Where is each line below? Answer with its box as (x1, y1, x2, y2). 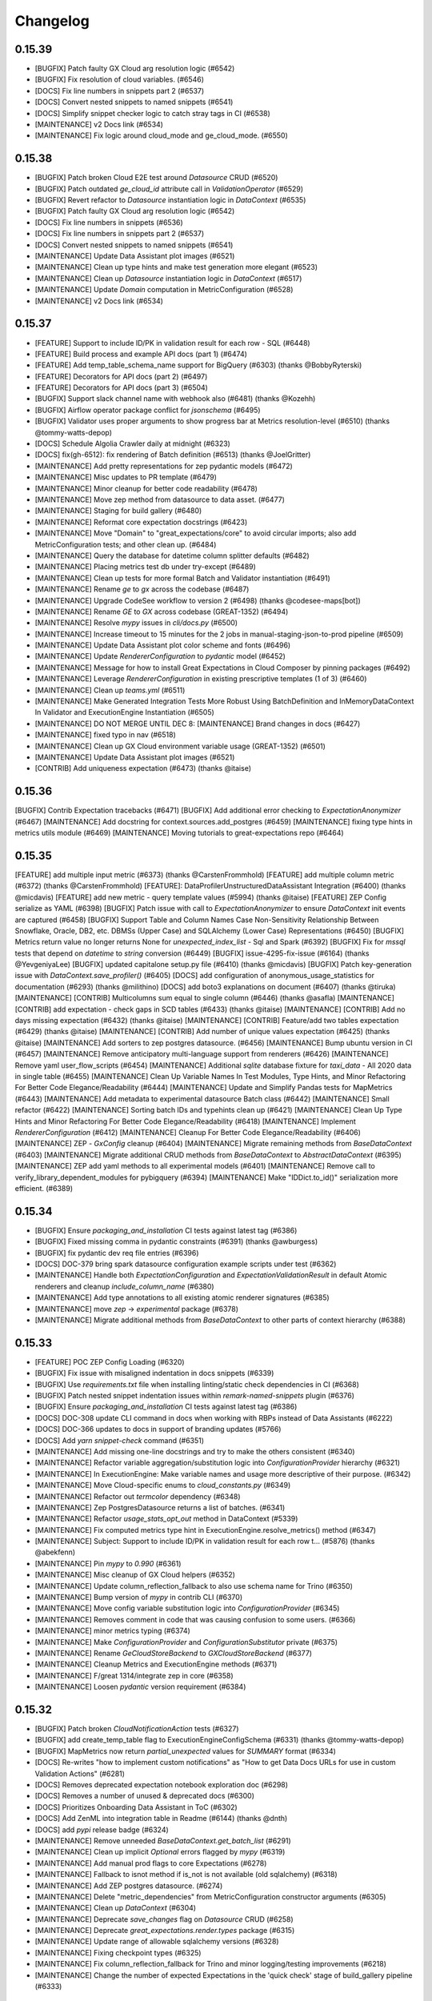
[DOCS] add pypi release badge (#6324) (34, 1825, 170, 1835)
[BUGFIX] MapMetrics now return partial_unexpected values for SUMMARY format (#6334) (34, 1746, 336, 1756)
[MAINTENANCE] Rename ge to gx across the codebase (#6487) (34, 584, 250, 594)
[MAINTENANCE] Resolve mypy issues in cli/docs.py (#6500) (34, 618, 238, 628)
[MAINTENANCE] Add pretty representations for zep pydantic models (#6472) (34, 461, 294, 471)
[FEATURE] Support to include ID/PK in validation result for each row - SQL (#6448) (34, 338, 311, 347)
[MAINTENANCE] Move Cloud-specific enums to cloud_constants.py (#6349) (34, 1481, 291, 1490)
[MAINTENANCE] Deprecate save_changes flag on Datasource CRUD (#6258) (34, 1914, 294, 1924)
